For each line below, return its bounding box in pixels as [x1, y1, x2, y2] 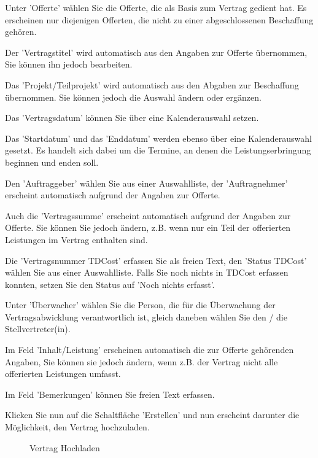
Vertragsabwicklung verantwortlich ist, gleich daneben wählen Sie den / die [5, 310, 287, 323]
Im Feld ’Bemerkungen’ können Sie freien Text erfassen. [5, 387, 215, 400]
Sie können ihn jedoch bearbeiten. [5, 58, 133, 71]
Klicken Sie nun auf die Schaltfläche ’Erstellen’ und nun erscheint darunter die [5, 408, 300, 421]
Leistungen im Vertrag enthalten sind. [5, 233, 148, 246]
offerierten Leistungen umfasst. [5, 367, 121, 380]
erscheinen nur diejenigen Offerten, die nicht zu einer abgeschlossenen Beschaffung [5, 13, 314, 26]
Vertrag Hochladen [29, 441, 100, 454]
